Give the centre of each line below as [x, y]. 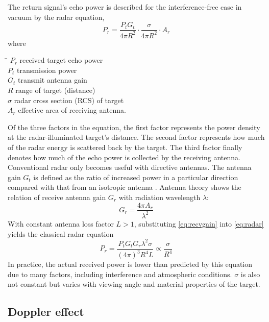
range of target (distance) [55, 90]
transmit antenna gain [53, 80]
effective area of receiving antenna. [72, 110]
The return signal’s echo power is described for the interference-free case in [125, 7]
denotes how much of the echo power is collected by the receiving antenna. [124, 157]
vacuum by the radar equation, [56, 17]
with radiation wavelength [160, 197]
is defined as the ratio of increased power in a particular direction [136, 177]
